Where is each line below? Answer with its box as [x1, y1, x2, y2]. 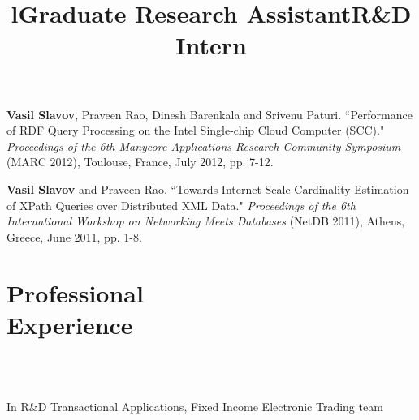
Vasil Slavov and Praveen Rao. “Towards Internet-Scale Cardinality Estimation [6, 180, 409, 197]
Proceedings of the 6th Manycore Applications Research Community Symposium [6, 137, 401, 154]
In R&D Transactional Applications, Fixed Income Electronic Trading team [6, 397, 383, 414]
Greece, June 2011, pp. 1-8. [6, 228, 142, 245]
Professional [6, 276, 144, 309]
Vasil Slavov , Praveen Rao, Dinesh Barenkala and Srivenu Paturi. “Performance [6, 105, 413, 122]
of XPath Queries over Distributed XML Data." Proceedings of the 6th [6, 196, 356, 213]
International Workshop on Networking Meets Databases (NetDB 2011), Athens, [6, 212, 405, 229]
